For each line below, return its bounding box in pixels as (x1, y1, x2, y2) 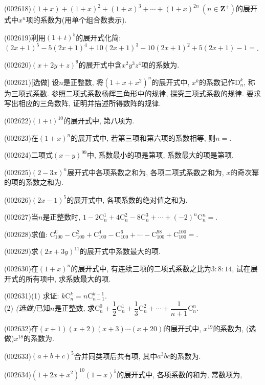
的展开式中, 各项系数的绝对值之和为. (67, 194, 188, 205)
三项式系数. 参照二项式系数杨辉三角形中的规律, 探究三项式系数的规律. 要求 (11, 88, 261, 98)
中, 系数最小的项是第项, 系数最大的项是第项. (86, 149, 234, 160)
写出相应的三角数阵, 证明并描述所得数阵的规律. (4, 98, 161, 109)
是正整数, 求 (54, 303, 95, 313)
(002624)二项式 (4, 149, 53, 160)
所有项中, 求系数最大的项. (25, 273, 111, 284)
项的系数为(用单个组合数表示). (26, 14, 127, 25)
